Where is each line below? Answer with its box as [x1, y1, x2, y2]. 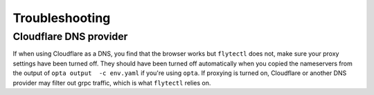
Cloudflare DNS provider [12, 30, 128, 43]
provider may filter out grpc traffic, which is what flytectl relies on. [12, 78, 211, 87]
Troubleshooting [12, 10, 111, 25]
